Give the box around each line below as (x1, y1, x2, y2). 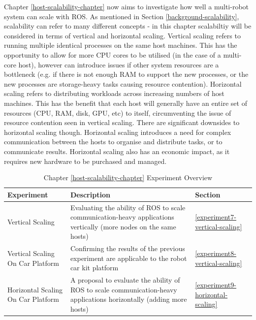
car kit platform (70, 262, 119, 273)
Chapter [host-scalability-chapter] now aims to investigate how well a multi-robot (4, 1, 249, 11)
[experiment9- (195, 279, 236, 289)
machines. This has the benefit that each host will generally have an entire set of (4, 97, 247, 108)
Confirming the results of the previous (70, 243, 185, 254)
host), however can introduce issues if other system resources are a (18, 59, 219, 69)
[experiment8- (195, 248, 236, 258)
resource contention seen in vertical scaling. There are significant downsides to (4, 117, 240, 128)
